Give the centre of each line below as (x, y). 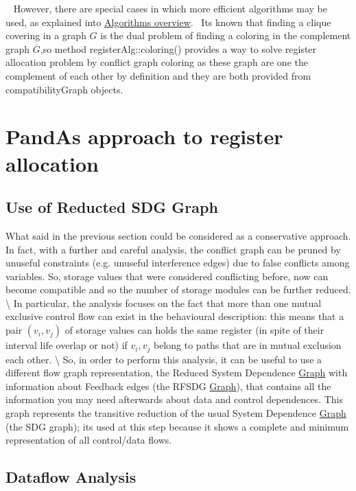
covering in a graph (46, 35)
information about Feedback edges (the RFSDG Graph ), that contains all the (168, 386)
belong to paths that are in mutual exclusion (248, 345)
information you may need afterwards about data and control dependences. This (174, 399)
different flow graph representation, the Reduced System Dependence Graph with (177, 373)
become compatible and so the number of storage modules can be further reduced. (178, 289)
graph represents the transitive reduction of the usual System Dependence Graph (176, 412)
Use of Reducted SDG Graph (112, 207)
